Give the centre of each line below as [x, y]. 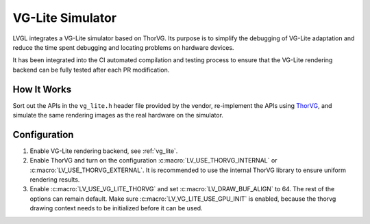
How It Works [42, 89]
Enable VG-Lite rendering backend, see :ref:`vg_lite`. [104, 151]
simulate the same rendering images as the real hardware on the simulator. [118, 115]
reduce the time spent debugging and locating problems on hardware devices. [123, 47]
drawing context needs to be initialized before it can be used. [116, 208]
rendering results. [55, 180]
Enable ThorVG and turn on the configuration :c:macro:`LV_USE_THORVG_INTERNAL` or [153, 160]
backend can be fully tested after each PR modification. [91, 70]
